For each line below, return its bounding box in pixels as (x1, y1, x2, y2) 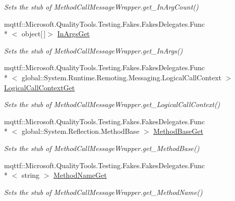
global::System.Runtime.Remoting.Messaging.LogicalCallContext (21, 72, 221, 82)
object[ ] (21, 28, 46, 39)
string (21, 170, 40, 180)
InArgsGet (57, 28, 90, 39)
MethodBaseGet (153, 126, 203, 136)
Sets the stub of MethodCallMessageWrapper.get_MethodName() (4, 186, 203, 197)
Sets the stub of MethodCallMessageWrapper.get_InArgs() (4, 45, 183, 56)
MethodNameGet (53, 170, 107, 180)
